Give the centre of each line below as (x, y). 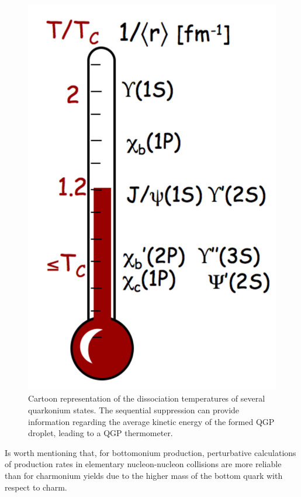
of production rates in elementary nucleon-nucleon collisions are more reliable (143, 464)
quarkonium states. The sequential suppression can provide (134, 410)
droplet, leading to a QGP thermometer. (101, 433)
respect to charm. (36, 487)
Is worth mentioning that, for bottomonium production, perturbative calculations (150, 452)
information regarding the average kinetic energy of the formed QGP (151, 421)
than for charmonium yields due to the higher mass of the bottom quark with (144, 475)
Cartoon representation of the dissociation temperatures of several (147, 398)
